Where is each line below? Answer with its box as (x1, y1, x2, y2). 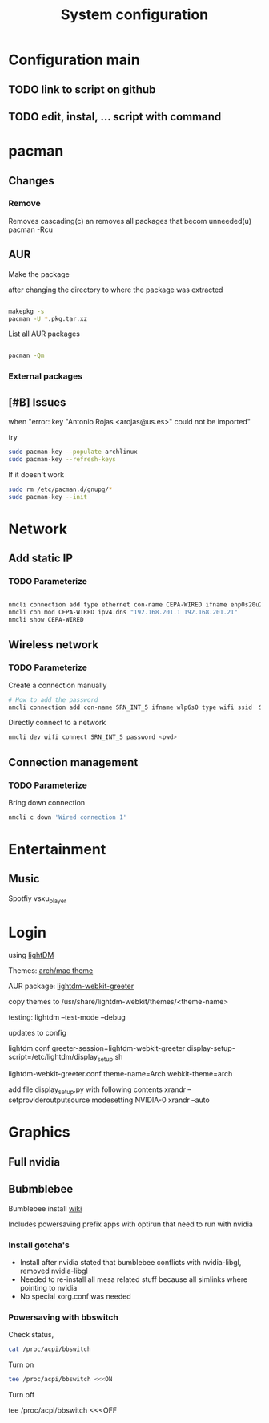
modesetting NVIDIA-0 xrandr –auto (91, 1095, 210, 1105)
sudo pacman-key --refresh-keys (8, 455, 116, 463)
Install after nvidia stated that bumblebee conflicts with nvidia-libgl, (19, 1257, 242, 1267)
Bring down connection (8, 798, 86, 808)
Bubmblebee (8, 1182, 74, 1196)
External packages (8, 371, 82, 382)
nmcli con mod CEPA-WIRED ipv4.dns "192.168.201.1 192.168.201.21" (8, 608, 239, 617)
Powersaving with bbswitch (8, 1312, 118, 1323)
